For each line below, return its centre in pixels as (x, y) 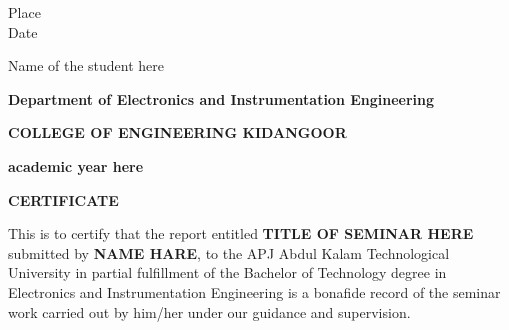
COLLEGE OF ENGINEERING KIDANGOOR (177, 132)
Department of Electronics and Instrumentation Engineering (221, 98)
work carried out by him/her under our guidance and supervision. (209, 311)
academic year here (76, 165)
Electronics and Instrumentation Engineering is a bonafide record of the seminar (254, 291)
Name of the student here (86, 65)
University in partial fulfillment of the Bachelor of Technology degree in (227, 272)
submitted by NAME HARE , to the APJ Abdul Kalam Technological (229, 252)
